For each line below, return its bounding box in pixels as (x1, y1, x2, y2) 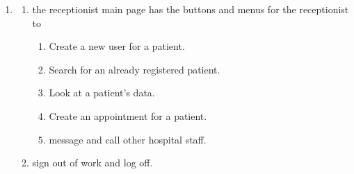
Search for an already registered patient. (49, 62, 220, 76)
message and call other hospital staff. (49, 132, 207, 146)
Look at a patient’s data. (49, 85, 155, 100)
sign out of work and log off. (32, 155, 153, 170)
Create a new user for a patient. (49, 39, 185, 53)
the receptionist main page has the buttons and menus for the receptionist (32, 2, 349, 16)
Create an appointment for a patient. (49, 108, 207, 123)
